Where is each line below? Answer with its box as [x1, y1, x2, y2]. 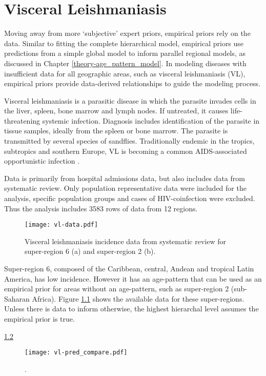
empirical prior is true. [4, 313, 75, 324]
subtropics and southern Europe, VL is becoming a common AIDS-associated [4, 145, 247, 156]
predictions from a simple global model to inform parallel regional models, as [4, 48, 246, 58]
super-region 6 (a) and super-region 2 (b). [25, 246, 156, 256]
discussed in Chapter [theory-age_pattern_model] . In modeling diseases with [4, 57, 247, 68]
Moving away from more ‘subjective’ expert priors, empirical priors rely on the [4, 28, 251, 38]
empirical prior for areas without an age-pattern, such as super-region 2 [4, 283, 229, 294]
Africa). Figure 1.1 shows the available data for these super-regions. [32, 293, 244, 304]
